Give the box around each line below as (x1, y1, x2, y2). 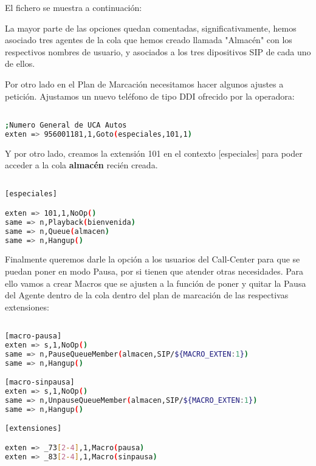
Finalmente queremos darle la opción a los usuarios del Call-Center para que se (5, 253, 300, 266)
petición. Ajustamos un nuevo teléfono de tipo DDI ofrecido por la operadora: (5, 89, 295, 102)
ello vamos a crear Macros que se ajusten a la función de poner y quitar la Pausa (5, 276, 306, 289)
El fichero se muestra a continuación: (5, 1, 142, 13)
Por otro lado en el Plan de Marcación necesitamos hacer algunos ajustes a (5, 77, 284, 90)
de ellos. (5, 57, 35, 70)
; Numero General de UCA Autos (5, 120, 127, 129)
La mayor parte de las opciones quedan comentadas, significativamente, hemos (5, 21, 297, 34)
